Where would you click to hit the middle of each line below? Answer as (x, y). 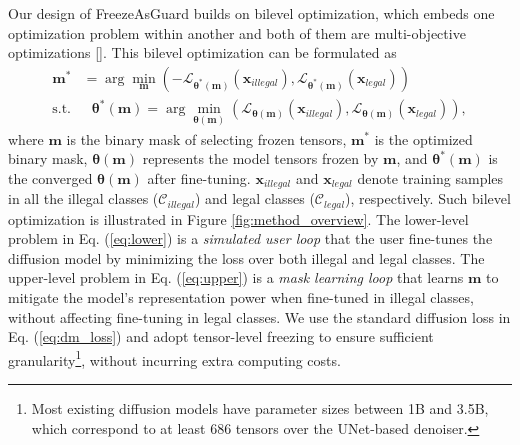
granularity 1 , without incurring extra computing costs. (174, 358)
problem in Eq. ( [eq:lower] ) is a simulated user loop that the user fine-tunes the (250, 238)
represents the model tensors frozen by (260, 158)
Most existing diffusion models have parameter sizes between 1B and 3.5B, (260, 408)
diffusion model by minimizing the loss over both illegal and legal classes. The (246, 257)
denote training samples (430, 177)
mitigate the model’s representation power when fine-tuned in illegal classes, (241, 297)
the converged (50, 177)
